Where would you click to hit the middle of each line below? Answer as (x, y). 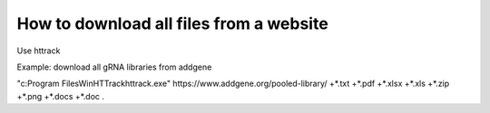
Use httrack (39, 51)
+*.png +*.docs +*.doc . (60, 96)
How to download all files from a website (172, 24)
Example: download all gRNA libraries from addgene (114, 67)
